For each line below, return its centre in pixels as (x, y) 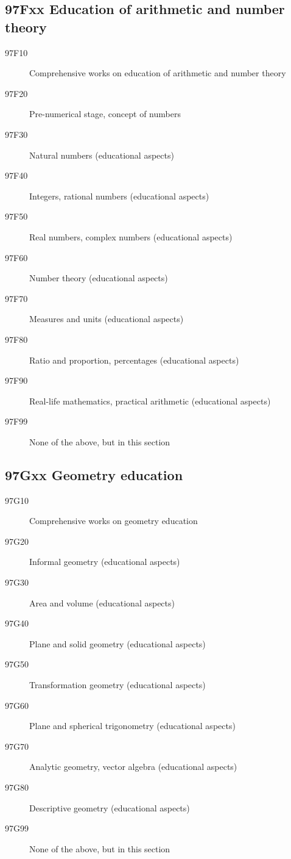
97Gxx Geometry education (94, 474)
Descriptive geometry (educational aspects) (110, 807)
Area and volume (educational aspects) (102, 602)
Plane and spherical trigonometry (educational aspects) (132, 726)
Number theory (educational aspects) (99, 278)
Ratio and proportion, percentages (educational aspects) (134, 360)
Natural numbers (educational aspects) (102, 155)
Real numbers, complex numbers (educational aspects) (131, 236)
